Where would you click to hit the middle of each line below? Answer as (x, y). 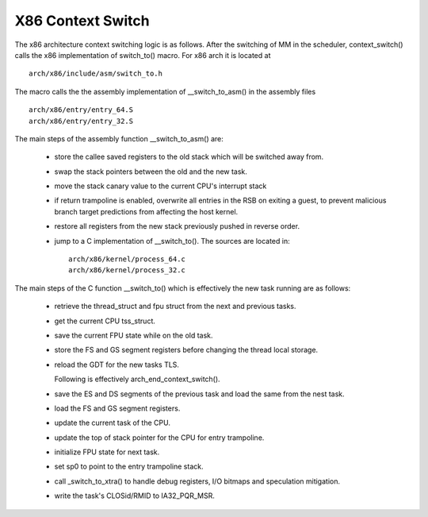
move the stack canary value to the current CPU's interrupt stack (160, 186)
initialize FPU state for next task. (107, 452)
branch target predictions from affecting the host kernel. (146, 211)
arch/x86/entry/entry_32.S (81, 121)
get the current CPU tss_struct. (105, 321)
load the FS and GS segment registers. (117, 408)
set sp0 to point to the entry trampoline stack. (129, 467)
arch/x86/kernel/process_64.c (127, 259)
